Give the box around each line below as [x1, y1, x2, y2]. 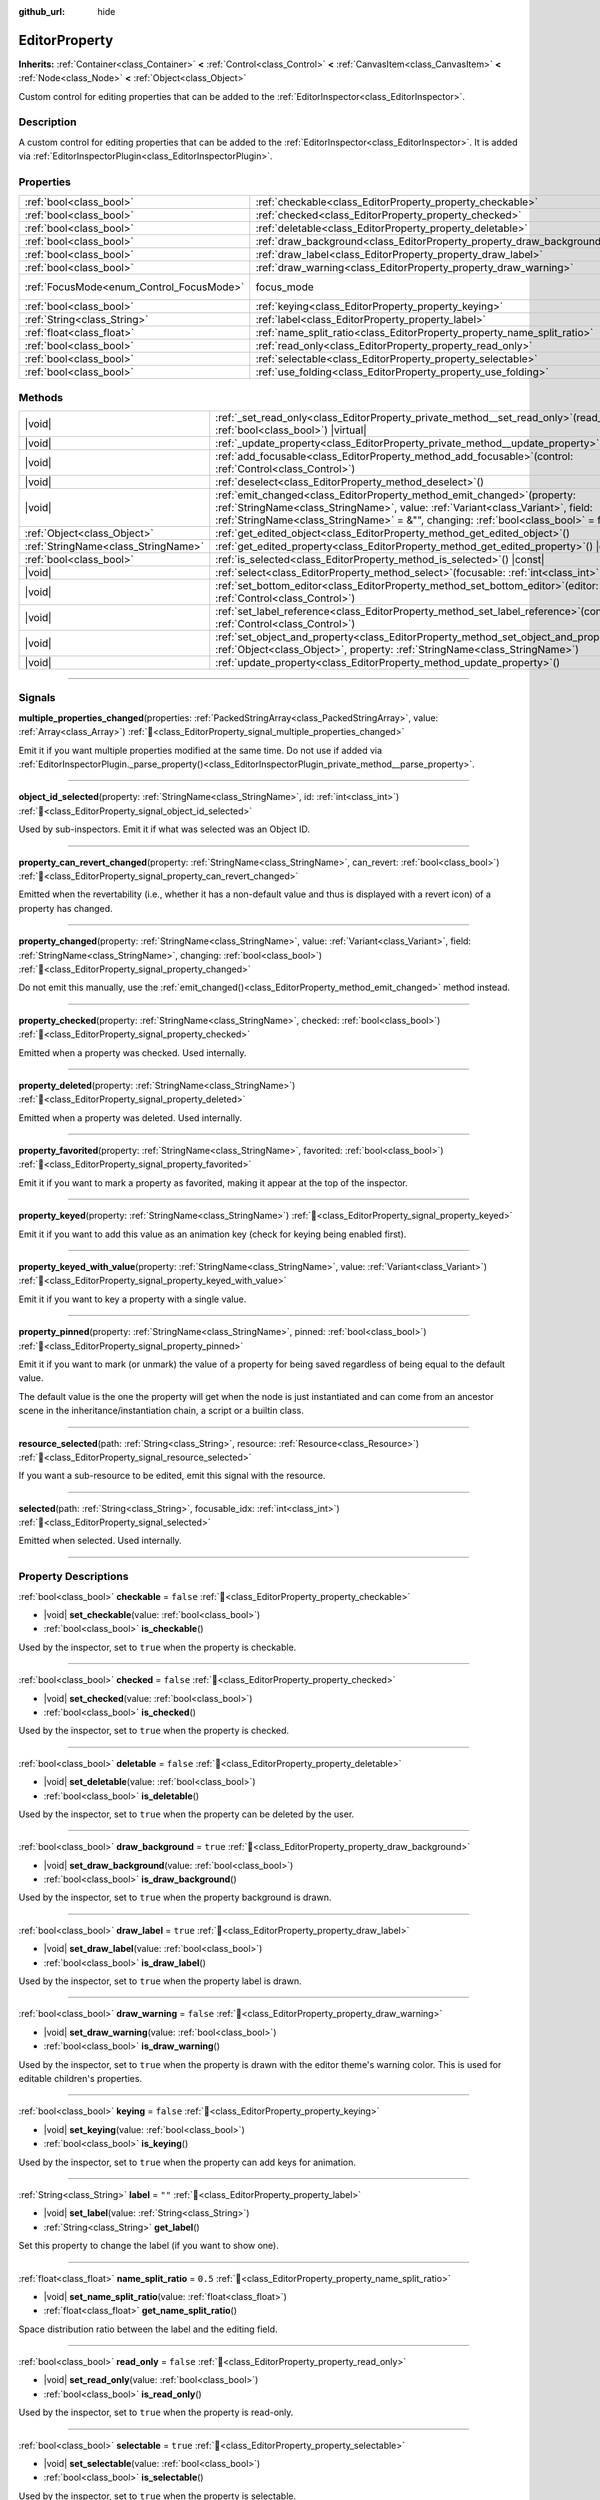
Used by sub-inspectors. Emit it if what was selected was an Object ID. [18, 823, 310, 835]
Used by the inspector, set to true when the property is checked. [18, 1725, 290, 1737]
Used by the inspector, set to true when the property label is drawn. [18, 1975, 302, 1987]
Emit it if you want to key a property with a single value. [18, 1293, 247, 1305]
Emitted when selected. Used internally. [18, 1535, 182, 1547]
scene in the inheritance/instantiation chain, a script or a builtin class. [18, 1405, 304, 1417]
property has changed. [18, 902, 114, 914]
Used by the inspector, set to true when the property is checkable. [18, 1641, 297, 1653]
